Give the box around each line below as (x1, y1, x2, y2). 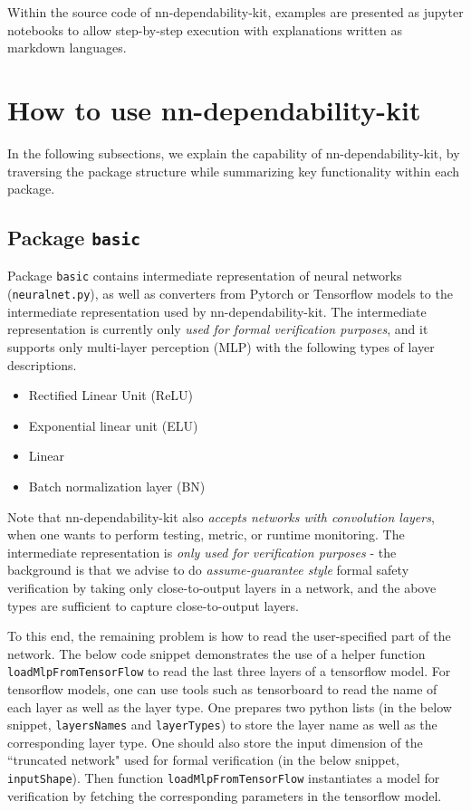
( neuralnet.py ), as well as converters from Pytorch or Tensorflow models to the (7, 284, 453, 303)
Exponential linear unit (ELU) (28, 415, 198, 434)
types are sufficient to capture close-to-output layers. (7, 596, 299, 615)
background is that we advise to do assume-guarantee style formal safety (7, 560, 409, 579)
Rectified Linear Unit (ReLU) (28, 386, 194, 405)
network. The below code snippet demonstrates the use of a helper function (7, 644, 426, 663)
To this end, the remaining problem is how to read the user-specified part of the (7, 626, 451, 645)
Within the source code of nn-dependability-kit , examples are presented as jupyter (7, 3, 464, 21)
